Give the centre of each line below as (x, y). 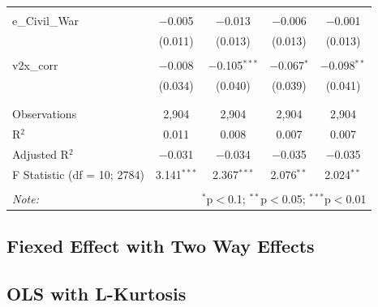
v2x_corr (35, 64)
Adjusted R (41, 153)
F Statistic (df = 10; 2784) (78, 174)
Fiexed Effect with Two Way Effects (161, 246)
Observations (45, 114)
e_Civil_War (46, 20)
